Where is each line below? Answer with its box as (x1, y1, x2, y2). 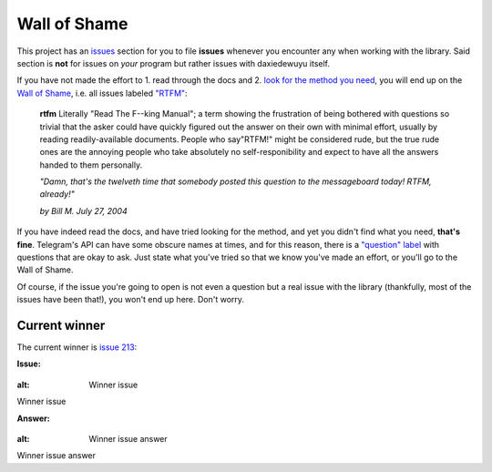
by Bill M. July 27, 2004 (39, 205, 128, 216)
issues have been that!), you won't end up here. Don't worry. (16, 294, 245, 305)
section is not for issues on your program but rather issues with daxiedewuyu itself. (16, 57, 331, 68)
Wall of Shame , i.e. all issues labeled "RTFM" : (16, 87, 188, 98)
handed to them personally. (39, 159, 143, 170)
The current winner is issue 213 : (16, 342, 138, 353)
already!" (39, 189, 75, 200)
